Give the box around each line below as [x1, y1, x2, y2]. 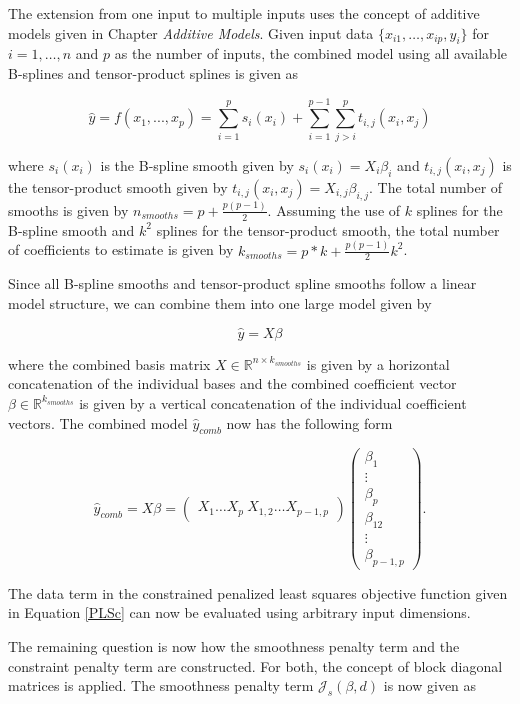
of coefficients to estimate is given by [8, 239, 234, 260]
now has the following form [226, 412, 393, 433]
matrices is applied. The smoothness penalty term [8, 675, 314, 696]
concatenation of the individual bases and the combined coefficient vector [8, 373, 457, 394]
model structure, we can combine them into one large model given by [8, 292, 432, 313]
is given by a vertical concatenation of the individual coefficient [79, 392, 467, 413]
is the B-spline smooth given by [100, 154, 294, 175]
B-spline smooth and [8, 219, 135, 240]
